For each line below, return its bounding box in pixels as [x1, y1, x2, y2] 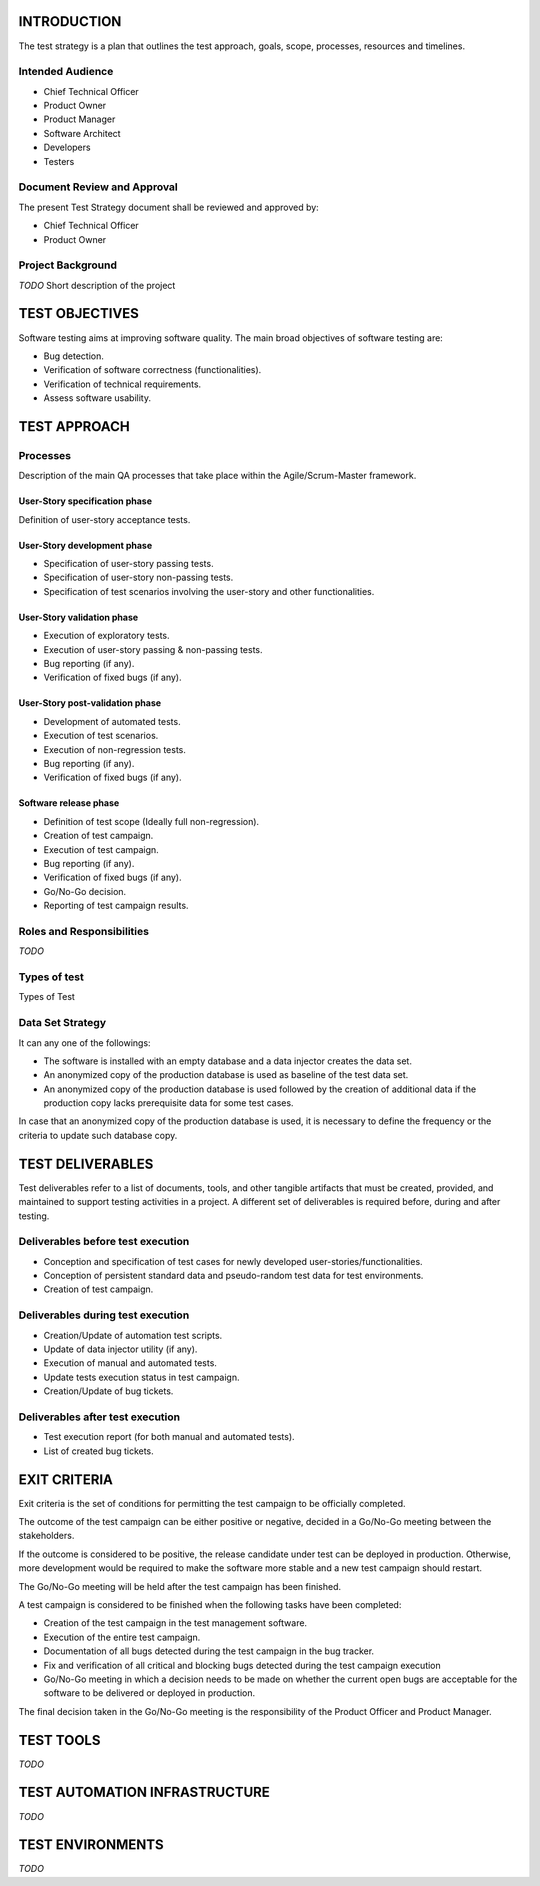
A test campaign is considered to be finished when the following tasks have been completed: [18, 1598, 402, 1610]
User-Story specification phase [18, 495, 152, 507]
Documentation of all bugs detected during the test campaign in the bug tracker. [43, 1645, 375, 1657]
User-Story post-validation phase [18, 697, 162, 709]
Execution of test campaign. [43, 843, 159, 855]
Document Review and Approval [18, 180, 179, 194]
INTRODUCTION [18, 13, 122, 30]
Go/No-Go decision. [43, 885, 127, 897]
